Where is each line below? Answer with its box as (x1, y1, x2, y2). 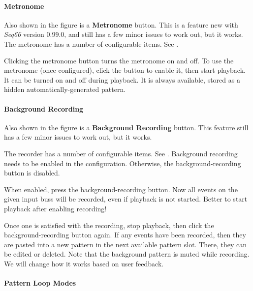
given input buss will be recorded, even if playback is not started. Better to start (4, 194, 248, 204)
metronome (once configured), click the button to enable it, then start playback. (4, 65, 246, 75)
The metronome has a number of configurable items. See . (4, 38, 179, 49)
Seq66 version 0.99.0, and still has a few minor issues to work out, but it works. (4, 29, 243, 39)
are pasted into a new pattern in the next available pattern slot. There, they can (4, 239, 247, 249)
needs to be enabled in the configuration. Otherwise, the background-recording (4, 158, 241, 168)
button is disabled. (4, 168, 60, 178)
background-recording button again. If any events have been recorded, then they (4, 230, 246, 240)
